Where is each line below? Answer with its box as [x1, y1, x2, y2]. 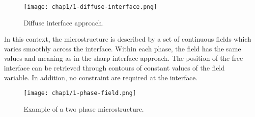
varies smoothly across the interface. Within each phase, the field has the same [4, 43, 241, 53]
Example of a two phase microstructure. [24, 103, 144, 114]
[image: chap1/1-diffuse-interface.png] [24, 3, 158, 10]
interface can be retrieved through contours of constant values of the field [4, 63, 225, 73]
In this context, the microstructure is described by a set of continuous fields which [4, 34, 252, 44]
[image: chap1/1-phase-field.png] [24, 90, 137, 97]
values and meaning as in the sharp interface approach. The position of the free [4, 53, 243, 63]
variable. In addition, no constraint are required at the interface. [4, 72, 198, 82]
